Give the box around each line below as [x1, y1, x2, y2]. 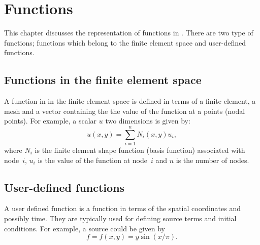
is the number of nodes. [176, 154, 249, 165]
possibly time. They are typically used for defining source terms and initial [4, 213, 237, 223]
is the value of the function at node [38, 154, 147, 165]
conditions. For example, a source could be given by [4, 223, 165, 233]
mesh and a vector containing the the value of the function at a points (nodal [4, 105, 245, 116]
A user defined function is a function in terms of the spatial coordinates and [4, 203, 241, 214]
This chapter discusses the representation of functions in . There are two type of [4, 27, 253, 38]
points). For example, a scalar [4, 115, 97, 126]
